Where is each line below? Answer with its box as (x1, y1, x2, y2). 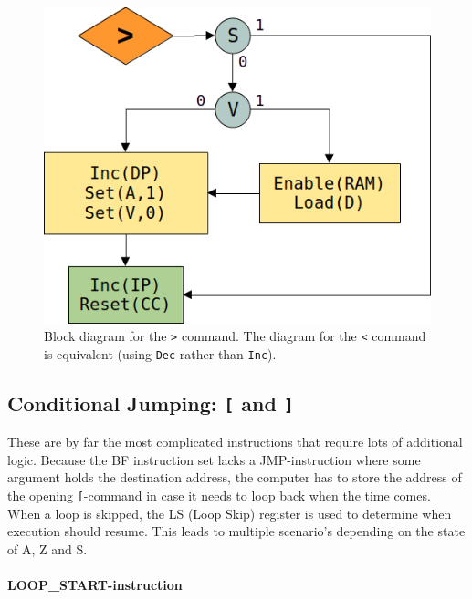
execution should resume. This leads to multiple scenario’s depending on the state (7, 522, 466, 541)
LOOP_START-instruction (7, 575, 183, 594)
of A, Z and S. (7, 539, 88, 558)
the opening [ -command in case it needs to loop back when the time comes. (7, 485, 431, 504)
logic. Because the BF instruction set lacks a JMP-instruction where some (7, 449, 421, 469)
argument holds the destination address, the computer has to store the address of (7, 468, 462, 487)
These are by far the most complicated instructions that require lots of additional (7, 432, 463, 451)
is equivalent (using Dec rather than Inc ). (44, 344, 277, 363)
